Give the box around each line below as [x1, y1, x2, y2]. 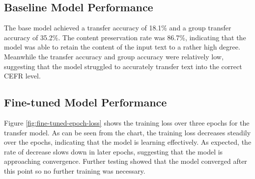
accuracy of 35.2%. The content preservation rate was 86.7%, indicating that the [4, 32, 246, 42]
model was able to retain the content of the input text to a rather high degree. [4, 42, 240, 52]
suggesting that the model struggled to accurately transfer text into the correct [4, 61, 242, 71]
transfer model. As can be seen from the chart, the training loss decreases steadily [4, 127, 251, 137]
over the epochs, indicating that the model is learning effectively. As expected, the [4, 137, 252, 147]
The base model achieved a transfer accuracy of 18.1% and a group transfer [4, 23, 231, 33]
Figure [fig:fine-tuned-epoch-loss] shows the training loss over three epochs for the [4, 117, 250, 128]
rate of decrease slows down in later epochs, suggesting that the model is [4, 146, 223, 156]
